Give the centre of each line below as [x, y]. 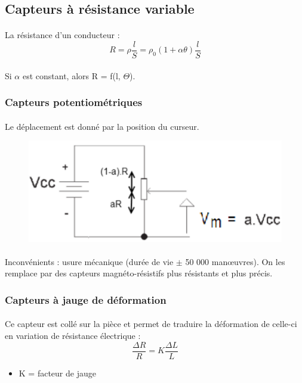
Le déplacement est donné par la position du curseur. [102, 126]
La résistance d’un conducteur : [62, 35]
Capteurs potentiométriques [74, 102]
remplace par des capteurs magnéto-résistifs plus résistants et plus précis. [139, 273]
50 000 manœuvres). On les [235, 261]
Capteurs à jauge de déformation [86, 299]
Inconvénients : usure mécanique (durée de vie [89, 261]
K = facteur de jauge [57, 373]
